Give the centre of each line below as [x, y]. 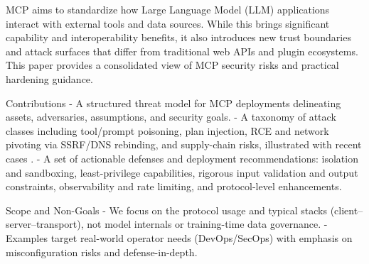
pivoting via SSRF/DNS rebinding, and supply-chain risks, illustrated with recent [184, 144]
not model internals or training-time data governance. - [207, 224]
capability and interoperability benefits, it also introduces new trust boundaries [178, 37]
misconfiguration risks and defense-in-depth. [102, 252]
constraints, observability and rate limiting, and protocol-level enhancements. [174, 186]
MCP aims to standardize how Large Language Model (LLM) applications [168, 9]
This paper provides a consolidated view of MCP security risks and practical [172, 65]
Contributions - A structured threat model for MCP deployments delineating [173, 103]
